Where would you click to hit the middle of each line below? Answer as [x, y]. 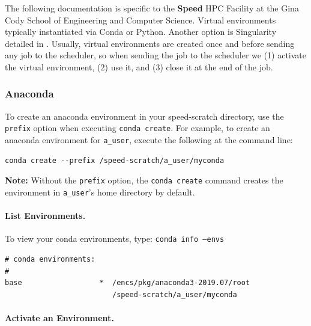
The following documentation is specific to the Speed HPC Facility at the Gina [152, 8]
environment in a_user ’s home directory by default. [100, 192]
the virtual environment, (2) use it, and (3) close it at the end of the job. [139, 66]
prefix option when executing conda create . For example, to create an [137, 128]
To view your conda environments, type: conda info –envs [115, 238]
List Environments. [45, 216]
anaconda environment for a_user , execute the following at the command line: [149, 140]
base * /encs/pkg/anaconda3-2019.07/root [128, 283]
